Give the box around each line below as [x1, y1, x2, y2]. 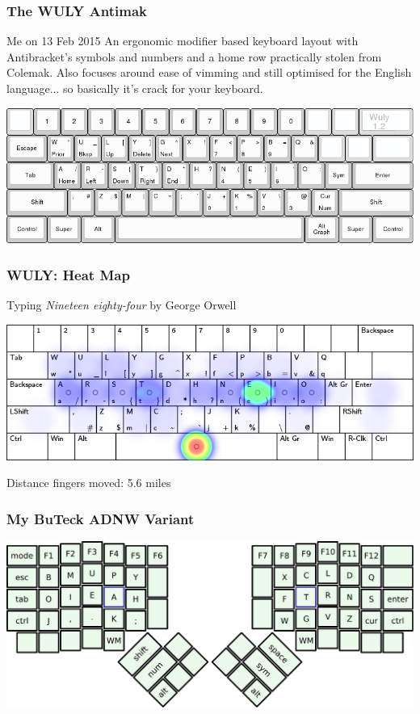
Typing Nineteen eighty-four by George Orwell [6, 296, 237, 313]
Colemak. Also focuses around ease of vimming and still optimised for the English [6, 64, 412, 81]
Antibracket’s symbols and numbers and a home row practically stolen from [6, 48, 382, 65]
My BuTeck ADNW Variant [6, 508, 195, 528]
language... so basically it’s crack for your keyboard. [6, 80, 263, 96]
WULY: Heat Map [6, 264, 130, 284]
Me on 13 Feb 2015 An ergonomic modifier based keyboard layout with [6, 32, 359, 49]
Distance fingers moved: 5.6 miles [6, 474, 171, 491]
